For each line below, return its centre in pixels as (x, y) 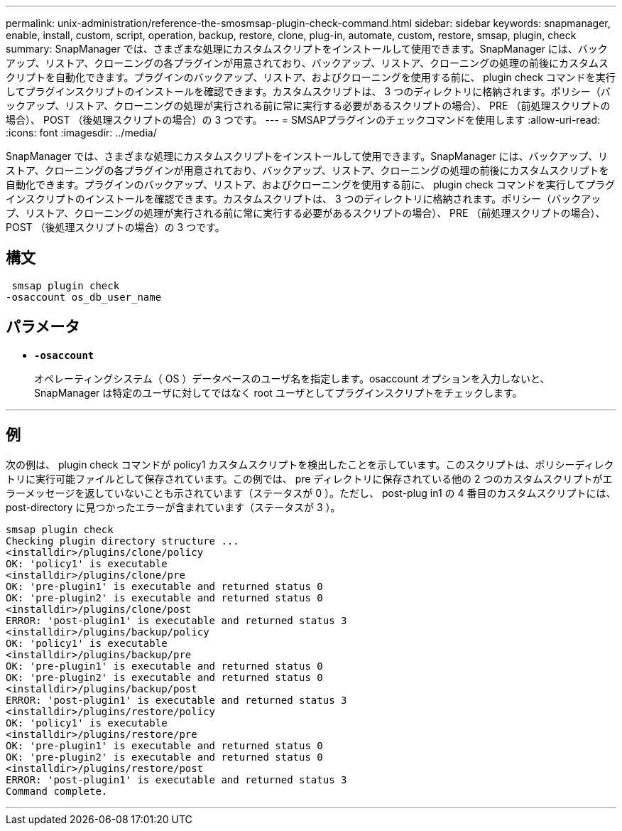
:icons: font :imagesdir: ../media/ (81, 133)
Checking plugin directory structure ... (122, 541)
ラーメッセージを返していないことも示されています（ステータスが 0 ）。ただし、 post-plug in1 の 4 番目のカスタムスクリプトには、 (311, 493)
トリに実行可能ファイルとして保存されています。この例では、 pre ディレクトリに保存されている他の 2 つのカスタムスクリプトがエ (309, 478)
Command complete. (57, 791)
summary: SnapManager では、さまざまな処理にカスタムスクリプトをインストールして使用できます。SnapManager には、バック (307, 49)
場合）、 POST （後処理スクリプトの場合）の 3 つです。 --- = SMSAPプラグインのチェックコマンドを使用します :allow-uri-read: (303, 120)
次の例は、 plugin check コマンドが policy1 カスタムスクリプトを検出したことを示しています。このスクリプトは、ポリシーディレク (310, 464)
